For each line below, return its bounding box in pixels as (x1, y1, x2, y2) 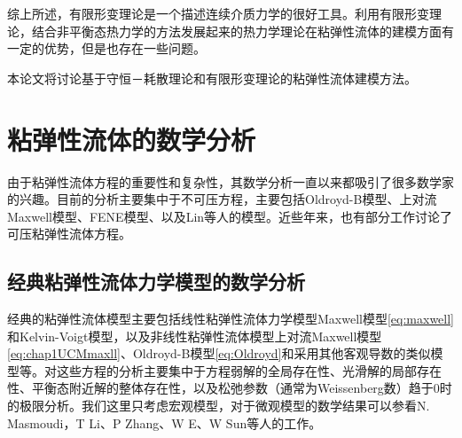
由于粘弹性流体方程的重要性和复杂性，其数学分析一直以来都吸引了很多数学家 (7, 172, 454, 191)
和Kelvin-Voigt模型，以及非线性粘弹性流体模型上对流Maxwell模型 (7, 326, 382, 345)
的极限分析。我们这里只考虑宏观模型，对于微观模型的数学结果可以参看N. (7, 396, 430, 415)
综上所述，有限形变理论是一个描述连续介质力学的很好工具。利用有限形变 (7, 4, 429, 22)
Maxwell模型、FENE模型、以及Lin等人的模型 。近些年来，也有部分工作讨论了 (7, 207, 453, 225)
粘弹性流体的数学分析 (7, 121, 256, 157)
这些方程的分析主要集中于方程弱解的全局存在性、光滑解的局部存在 (56, 361, 442, 379)
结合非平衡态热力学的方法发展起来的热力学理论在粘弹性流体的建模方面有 (31, 21, 454, 40)
